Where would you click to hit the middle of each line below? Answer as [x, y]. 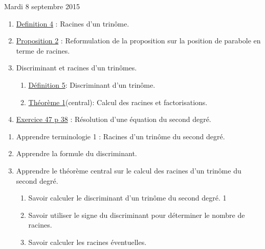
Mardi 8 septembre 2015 [42, 6]
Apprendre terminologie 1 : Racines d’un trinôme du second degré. [120, 136]
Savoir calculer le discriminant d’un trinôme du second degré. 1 [127, 198]
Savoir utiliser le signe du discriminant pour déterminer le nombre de [137, 215]
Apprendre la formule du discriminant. [76, 153]
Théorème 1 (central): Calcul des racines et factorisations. [118, 102]
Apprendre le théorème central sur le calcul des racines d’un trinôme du [129, 170]
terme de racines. [43, 50]
